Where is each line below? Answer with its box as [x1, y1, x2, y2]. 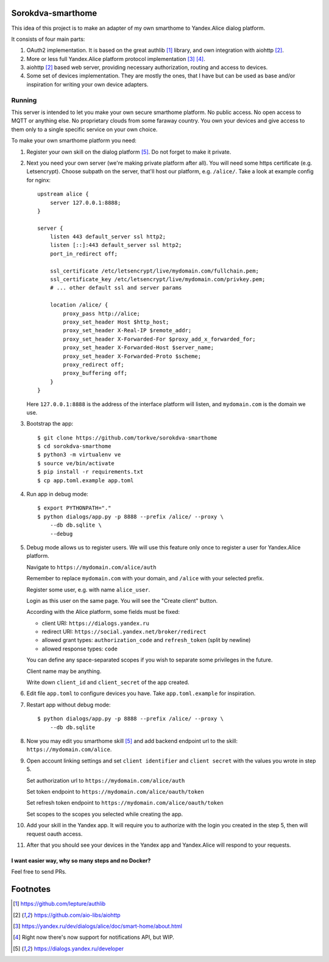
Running [11, 96, 37, 104]
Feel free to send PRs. [11, 868, 67, 875]
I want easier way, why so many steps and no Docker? [11, 857, 151, 864]
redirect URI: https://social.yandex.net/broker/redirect [41, 628, 207, 635]
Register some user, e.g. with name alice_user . [26, 586, 150, 593]
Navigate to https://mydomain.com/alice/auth [26, 563, 157, 571]
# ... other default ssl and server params [49, 284, 182, 291]
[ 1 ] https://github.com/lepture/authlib [13, 900, 106, 908]
